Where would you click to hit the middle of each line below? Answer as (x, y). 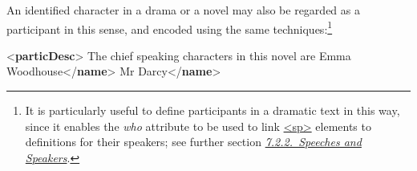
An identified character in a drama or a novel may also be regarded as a (183, 10)
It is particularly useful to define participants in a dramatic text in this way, (213, 110)
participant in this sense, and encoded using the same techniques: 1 (170, 27)
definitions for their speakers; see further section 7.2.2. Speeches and (193, 142)
